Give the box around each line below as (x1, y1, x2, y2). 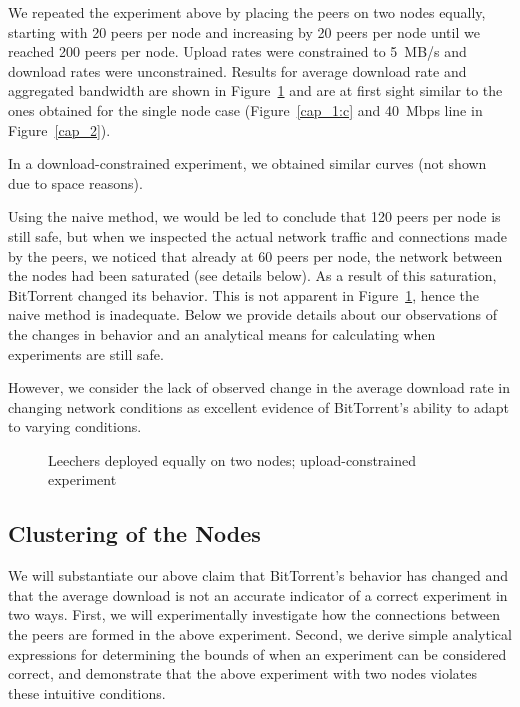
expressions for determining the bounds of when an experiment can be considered (8, 643, 507, 664)
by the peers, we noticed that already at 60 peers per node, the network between (8, 245, 503, 266)
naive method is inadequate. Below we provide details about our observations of (8, 304, 498, 325)
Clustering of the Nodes (8, 518, 261, 549)
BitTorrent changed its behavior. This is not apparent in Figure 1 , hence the (8, 284, 480, 305)
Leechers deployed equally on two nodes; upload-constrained (48, 449, 417, 470)
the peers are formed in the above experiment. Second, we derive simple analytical (8, 624, 512, 645)
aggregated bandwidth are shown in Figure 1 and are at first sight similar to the (8, 80, 503, 101)
